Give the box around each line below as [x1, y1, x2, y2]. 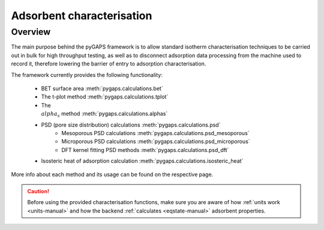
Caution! [27, 187, 50, 195]
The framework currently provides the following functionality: [11, 71, 163, 78]
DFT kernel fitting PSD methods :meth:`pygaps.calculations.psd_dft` [61, 146, 229, 153]
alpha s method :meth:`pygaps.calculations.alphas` [41, 110, 168, 118]
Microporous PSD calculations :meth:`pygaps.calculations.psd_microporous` [61, 138, 250, 145]
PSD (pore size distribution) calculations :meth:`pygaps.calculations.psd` [41, 121, 221, 129]
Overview [11, 26, 51, 37]
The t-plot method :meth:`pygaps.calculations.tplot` [41, 93, 169, 100]
